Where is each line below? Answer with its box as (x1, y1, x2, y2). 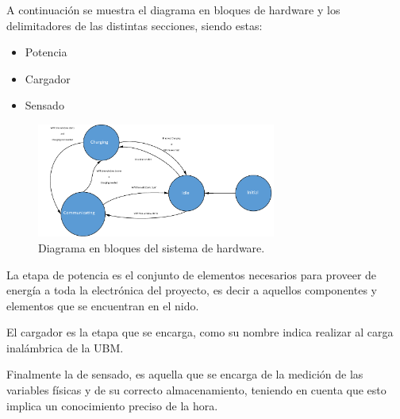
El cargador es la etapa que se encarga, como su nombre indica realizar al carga (6, 324, 394, 340)
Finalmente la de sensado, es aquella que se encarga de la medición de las (6, 366, 363, 382)
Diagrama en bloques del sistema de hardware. (38, 239, 265, 256)
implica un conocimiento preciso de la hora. (6, 397, 218, 413)
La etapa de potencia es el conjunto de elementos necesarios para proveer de (6, 266, 377, 283)
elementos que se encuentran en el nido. (6, 297, 199, 313)
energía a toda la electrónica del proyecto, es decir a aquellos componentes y (6, 282, 377, 298)
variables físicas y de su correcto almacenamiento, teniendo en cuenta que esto (6, 382, 387, 398)
